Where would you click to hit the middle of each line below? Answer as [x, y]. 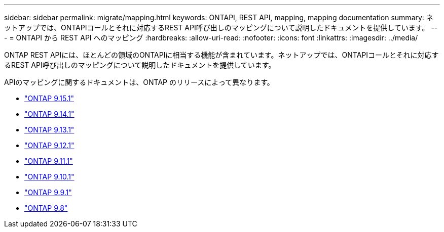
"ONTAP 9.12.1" [49, 145]
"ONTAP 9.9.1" [48, 192]
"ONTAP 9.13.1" [49, 130]
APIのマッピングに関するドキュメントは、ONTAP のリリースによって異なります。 [139, 82]
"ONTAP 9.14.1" [49, 114]
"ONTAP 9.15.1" [49, 98]
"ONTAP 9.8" [46, 208]
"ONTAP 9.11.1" [49, 161]
